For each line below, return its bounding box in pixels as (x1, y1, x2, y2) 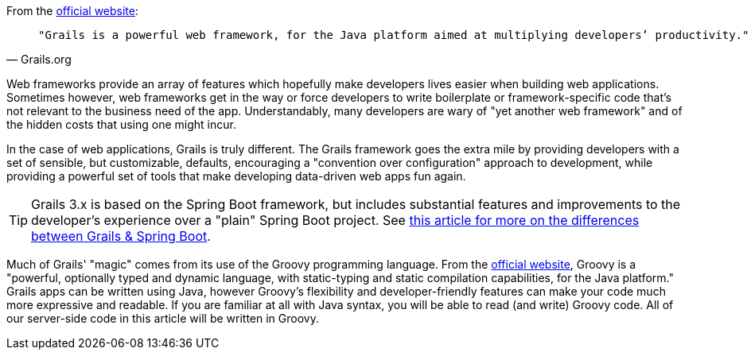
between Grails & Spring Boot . (31, 228, 211, 244)
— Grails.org (6, 52, 72, 66)
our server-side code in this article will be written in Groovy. (6, 311, 319, 325)
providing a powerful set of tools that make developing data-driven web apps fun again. (6, 169, 466, 183)
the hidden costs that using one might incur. (6, 118, 236, 131)
